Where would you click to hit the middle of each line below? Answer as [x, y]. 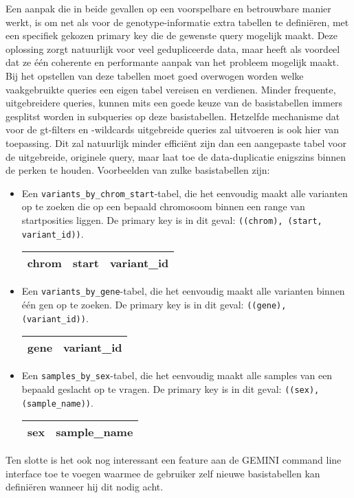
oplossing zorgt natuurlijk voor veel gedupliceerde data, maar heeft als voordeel [173, 48]
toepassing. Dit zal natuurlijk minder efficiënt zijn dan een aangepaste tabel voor [176, 143]
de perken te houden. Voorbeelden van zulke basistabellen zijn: [138, 170]
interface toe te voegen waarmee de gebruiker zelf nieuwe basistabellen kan [163, 473]
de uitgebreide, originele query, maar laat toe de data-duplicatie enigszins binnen [176, 156]
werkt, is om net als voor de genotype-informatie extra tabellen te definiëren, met [177, 22]
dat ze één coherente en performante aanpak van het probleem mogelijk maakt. [173, 62]
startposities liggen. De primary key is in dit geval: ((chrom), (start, [172, 219]
